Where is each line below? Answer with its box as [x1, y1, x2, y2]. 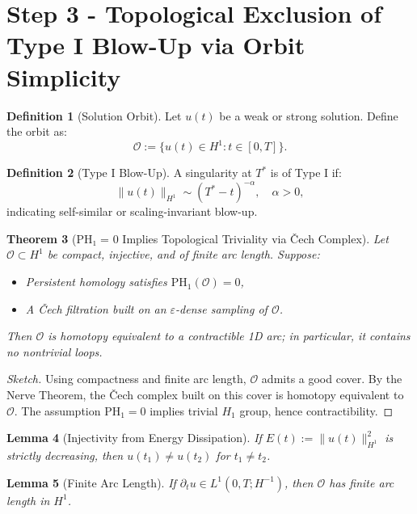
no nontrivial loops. [6, 343, 103, 360]
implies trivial [150, 402, 218, 419]
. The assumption [14, 402, 101, 419]
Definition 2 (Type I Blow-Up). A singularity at [6, 164, 252, 181]
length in [6, 491, 50, 508]
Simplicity [6, 60, 121, 93]
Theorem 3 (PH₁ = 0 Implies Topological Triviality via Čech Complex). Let [6, 230, 389, 246]
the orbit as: [6, 123, 67, 140]
